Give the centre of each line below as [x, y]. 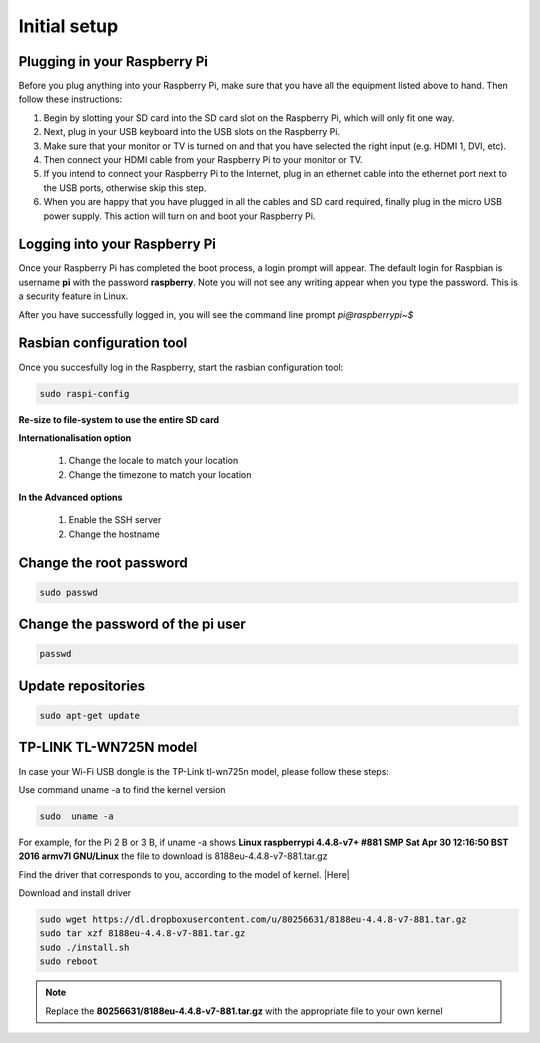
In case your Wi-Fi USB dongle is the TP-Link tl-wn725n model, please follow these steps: [204, 771]
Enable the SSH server [115, 520]
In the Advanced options [70, 497]
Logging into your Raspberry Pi [117, 244]
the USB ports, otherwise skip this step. [125, 187]
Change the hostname [114, 534]
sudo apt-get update [89, 716]
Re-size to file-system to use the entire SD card [119, 419]
